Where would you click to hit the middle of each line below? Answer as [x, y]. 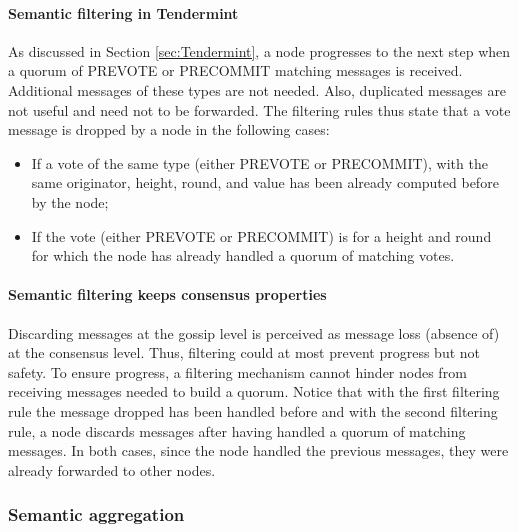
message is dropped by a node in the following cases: [169, 129]
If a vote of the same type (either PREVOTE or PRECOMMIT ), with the [259, 162]
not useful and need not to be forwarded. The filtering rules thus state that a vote [259, 109]
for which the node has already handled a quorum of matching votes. [243, 255]
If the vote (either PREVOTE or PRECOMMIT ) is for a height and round [261, 235]
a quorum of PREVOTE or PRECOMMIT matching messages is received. [235, 70]
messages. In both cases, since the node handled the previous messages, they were [258, 450]
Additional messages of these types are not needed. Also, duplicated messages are [257, 89]
